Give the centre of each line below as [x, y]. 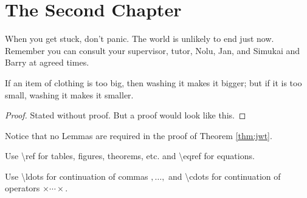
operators [22, 188]
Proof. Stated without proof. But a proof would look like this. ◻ [126, 115]
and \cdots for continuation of [225, 176]
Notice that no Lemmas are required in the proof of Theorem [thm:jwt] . [139, 135]
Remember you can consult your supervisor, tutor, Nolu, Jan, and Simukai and [153, 50]
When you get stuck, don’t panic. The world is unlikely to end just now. [140, 39]
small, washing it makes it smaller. [69, 94]
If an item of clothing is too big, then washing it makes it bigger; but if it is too [153, 82]
